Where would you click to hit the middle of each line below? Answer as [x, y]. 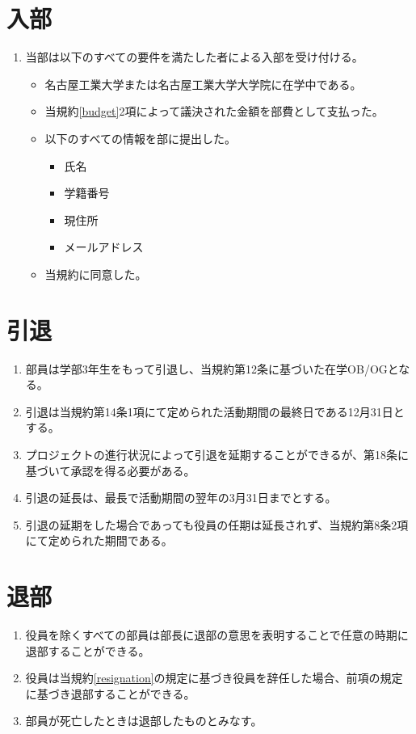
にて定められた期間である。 [99, 540]
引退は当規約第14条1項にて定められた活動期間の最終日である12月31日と [215, 411]
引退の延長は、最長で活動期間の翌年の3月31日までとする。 [181, 498]
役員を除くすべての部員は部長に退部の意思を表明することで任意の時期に [217, 635]
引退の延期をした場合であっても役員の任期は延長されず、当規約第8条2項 [217, 524]
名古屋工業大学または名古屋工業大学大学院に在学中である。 [203, 84]
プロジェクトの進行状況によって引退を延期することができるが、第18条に [217, 454]
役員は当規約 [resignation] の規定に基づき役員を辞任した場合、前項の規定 [214, 678]
